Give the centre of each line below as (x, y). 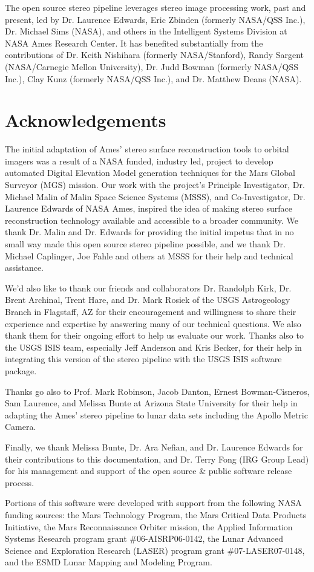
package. (21, 370)
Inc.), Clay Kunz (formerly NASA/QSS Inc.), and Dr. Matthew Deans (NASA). (153, 78)
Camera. (21, 427)
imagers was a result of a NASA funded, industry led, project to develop (139, 161)
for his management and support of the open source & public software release (149, 471)
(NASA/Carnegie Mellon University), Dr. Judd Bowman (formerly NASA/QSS (152, 66)
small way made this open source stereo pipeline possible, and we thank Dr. (145, 244)
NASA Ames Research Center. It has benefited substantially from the (134, 43)
